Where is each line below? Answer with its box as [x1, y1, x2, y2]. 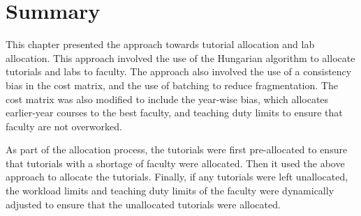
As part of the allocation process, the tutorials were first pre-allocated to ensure [6, 142, 348, 157]
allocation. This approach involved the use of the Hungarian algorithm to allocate [6, 50, 355, 65]
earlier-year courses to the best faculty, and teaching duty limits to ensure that [6, 105, 343, 120]
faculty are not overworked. [6, 118, 122, 133]
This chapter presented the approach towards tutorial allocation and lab [6, 37, 315, 52]
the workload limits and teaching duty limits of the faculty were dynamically [6, 183, 334, 198]
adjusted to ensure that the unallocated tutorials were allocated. [6, 196, 281, 211]
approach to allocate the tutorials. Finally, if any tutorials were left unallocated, [6, 169, 348, 184]
